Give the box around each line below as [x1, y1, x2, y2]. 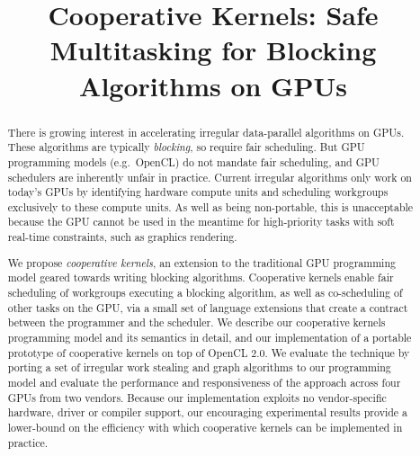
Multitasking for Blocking [49, 31, 377, 68]
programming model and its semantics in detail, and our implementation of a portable [7, 329, 412, 344]
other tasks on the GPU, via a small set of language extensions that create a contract [7, 300, 408, 315]
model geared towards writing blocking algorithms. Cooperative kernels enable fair [7, 270, 394, 285]
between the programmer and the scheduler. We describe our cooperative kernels [7, 315, 386, 330]
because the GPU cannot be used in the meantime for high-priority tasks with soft [7, 214, 395, 229]
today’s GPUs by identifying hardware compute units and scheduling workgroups [7, 184, 389, 200]
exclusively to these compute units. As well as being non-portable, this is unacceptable [7, 199, 414, 214]
